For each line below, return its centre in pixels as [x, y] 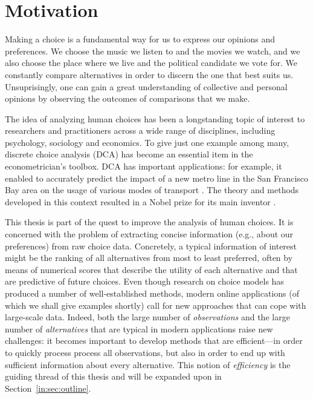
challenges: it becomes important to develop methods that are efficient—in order [154, 341]
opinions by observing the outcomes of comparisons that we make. [127, 98]
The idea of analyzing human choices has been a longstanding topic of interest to [155, 118]
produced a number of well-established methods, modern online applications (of [152, 293]
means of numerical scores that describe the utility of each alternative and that [151, 269]
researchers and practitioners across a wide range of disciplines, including [140, 130]
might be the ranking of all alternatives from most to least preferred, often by [149, 258]
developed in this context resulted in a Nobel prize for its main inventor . [140, 201]
